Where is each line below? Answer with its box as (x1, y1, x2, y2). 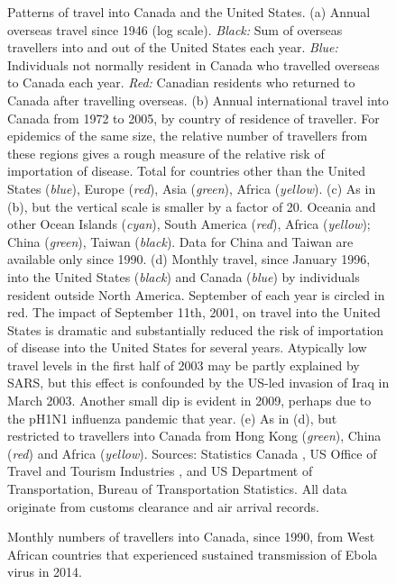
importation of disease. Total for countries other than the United (7, 161, 366, 180)
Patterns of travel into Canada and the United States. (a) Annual (7, 3, 371, 21)
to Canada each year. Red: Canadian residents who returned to (7, 73, 355, 92)
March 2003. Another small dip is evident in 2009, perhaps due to (7, 391, 372, 410)
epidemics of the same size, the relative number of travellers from (7, 126, 368, 145)
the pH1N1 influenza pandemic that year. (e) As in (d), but (7, 408, 337, 427)
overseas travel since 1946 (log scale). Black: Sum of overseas (7, 20, 343, 39)
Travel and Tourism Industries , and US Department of (7, 461, 313, 480)
